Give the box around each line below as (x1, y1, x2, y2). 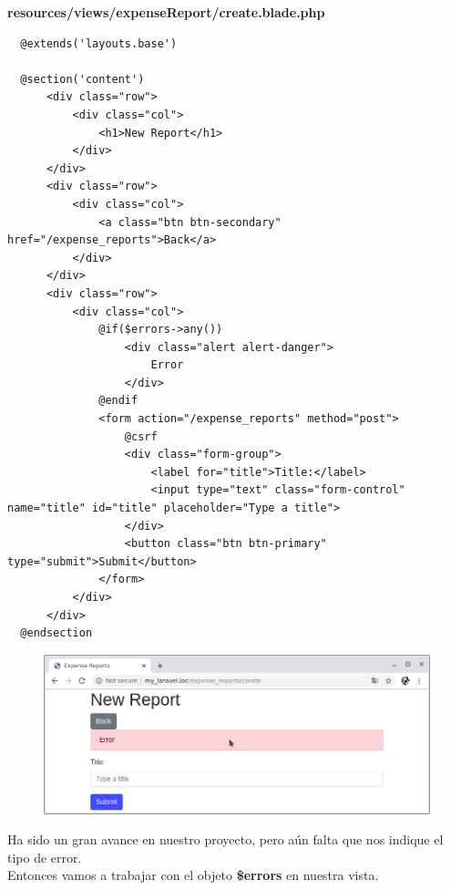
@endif (98, 394, 138, 408)
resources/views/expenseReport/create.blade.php (7, 3, 325, 21)
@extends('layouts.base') (20, 36, 178, 50)
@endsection (20, 626, 93, 640)
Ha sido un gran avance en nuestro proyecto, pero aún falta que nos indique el (7, 830, 444, 849)
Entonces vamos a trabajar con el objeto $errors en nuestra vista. (7, 865, 379, 885)
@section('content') (20, 72, 145, 86)
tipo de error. (7, 847, 82, 866)
